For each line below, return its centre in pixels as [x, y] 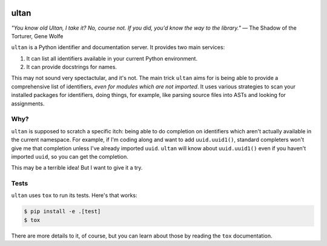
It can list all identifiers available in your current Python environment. [112, 58]
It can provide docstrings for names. [72, 67]
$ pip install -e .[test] [62, 211]
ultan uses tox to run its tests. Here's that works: [74, 195]
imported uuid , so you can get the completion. [70, 156]
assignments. [28, 104]
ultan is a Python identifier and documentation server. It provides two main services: [118, 47]
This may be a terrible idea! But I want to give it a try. [77, 168]
